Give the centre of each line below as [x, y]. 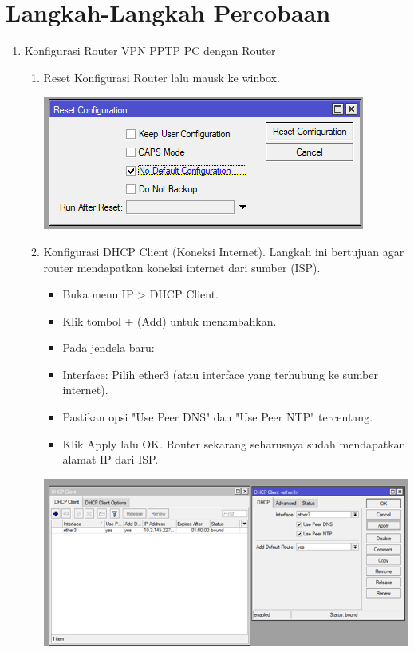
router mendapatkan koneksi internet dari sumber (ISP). [182, 267]
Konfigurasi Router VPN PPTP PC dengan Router [150, 51]
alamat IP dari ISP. [110, 459]
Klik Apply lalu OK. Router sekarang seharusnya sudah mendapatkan [234, 443]
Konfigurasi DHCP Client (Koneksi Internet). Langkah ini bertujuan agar [224, 251]
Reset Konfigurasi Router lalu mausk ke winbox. [162, 77]
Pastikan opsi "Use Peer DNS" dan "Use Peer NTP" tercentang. [218, 417]
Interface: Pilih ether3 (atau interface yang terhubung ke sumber [220, 374]
